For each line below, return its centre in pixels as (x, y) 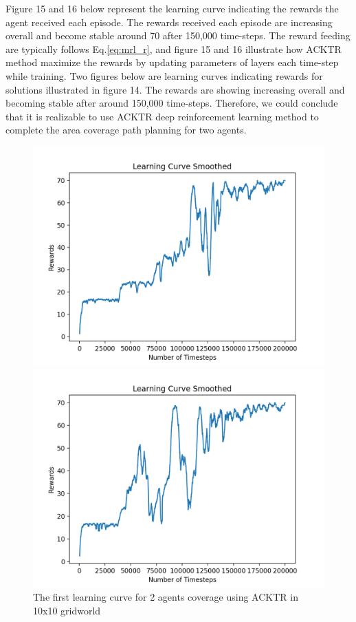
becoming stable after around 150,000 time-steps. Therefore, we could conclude (172, 103)
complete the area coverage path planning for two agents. (126, 130)
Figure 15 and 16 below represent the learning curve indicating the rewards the (172, 8)
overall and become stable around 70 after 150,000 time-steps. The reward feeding (178, 35)
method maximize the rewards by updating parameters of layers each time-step (172, 62)
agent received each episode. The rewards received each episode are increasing (169, 22)
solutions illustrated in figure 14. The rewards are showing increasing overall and (175, 89)
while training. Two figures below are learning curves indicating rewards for (164, 75)
